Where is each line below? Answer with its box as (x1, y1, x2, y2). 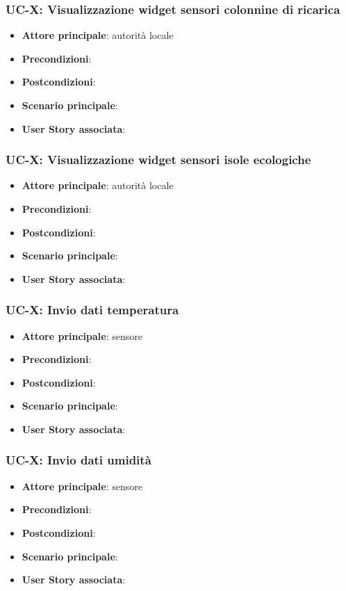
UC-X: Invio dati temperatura (6, 301, 179, 318)
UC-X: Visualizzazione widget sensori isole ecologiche (6, 151, 311, 168)
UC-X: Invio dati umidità (6, 451, 151, 469)
